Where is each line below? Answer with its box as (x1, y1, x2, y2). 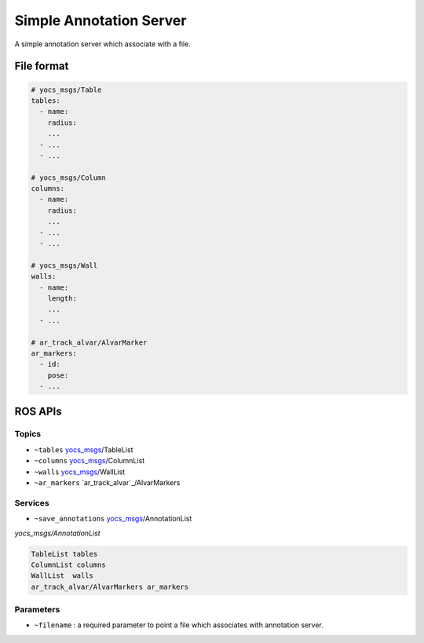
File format (14, 60, 69, 73)
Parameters (14, 605, 60, 616)
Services (14, 497, 50, 508)
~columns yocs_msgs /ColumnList (34, 456, 145, 466)
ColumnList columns (31, 560, 106, 569)
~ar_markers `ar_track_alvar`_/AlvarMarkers (34, 478, 181, 488)
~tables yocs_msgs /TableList (34, 444, 133, 455)
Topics (14, 429, 42, 440)
